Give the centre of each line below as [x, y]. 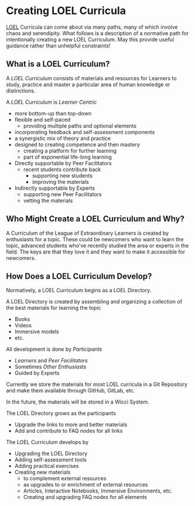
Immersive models [37, 331]
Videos [23, 326]
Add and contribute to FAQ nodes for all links [69, 431]
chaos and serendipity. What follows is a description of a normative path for [97, 33]
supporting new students [62, 175]
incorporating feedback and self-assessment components [85, 132]
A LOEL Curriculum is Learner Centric [52, 102]
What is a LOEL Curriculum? [58, 64]
